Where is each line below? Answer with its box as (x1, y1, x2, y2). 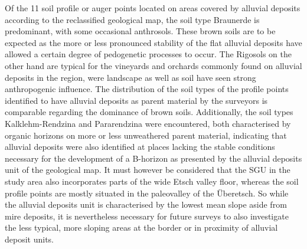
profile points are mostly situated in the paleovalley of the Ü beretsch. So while (5, 186, 289, 199)
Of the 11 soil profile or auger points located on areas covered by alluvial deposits (5, 2, 301, 14)
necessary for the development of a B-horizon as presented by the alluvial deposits (5, 152, 302, 164)
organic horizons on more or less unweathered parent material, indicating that (5, 129, 287, 141)
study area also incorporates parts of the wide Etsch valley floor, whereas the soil (5, 175, 299, 187)
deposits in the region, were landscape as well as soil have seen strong (5, 71, 256, 83)
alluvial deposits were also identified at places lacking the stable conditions (5, 140, 275, 153)
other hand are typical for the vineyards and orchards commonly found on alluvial (5, 59, 302, 71)
